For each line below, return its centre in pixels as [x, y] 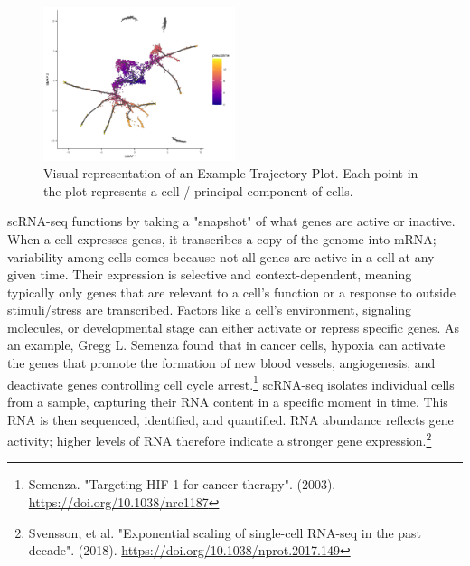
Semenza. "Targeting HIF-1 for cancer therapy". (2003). [182, 484]
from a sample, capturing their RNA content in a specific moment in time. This [228, 401]
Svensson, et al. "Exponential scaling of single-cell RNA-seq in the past [225, 532]
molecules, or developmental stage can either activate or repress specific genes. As [233, 327]
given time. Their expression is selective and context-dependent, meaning [210, 274]
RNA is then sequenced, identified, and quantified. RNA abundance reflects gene [230, 419]
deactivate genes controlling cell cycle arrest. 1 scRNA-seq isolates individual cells [231, 382]
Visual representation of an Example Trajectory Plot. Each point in [231, 173]
